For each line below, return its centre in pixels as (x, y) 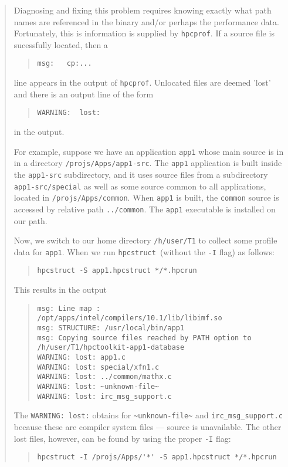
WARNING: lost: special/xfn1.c (98, 367)
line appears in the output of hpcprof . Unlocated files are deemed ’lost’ (142, 82)
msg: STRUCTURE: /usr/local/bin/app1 (111, 328)
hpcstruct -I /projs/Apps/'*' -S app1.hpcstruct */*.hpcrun (157, 457)
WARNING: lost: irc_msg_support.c (104, 396)
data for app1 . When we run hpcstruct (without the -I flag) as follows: (144, 251)
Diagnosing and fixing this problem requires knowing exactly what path (143, 10)
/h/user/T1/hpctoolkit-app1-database (111, 348)
